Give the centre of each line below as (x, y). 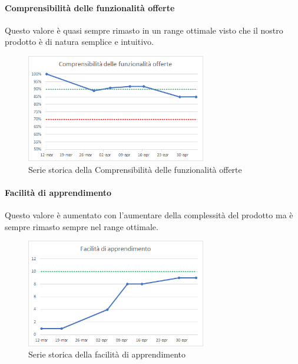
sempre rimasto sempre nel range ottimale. (82, 226)
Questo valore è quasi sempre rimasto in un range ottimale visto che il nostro (144, 30)
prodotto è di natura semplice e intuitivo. (79, 42)
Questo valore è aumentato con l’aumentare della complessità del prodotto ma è (149, 215)
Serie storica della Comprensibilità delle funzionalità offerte (135, 169)
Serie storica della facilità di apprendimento (107, 354)
